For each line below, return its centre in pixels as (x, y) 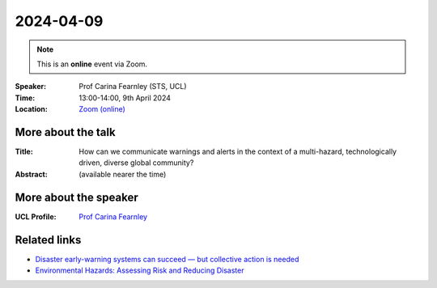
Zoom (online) (102, 109)
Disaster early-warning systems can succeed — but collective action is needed (167, 259)
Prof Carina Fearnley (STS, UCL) (133, 87)
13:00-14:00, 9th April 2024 (125, 98)
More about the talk (66, 132)
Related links (48, 240)
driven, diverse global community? (136, 163)
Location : (31, 109)
